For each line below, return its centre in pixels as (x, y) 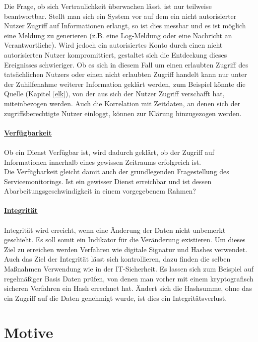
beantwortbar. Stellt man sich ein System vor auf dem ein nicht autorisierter (120, 16)
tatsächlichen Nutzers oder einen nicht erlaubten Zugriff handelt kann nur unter (126, 74)
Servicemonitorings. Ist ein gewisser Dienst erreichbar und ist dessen (108, 181)
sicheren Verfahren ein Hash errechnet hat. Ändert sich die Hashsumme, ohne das (128, 288)
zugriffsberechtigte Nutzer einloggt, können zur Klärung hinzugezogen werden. (123, 113)
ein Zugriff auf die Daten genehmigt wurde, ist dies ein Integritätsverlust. (116, 298)
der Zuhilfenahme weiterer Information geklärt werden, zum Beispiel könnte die (125, 84)
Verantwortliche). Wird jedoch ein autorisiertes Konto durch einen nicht (113, 45)
